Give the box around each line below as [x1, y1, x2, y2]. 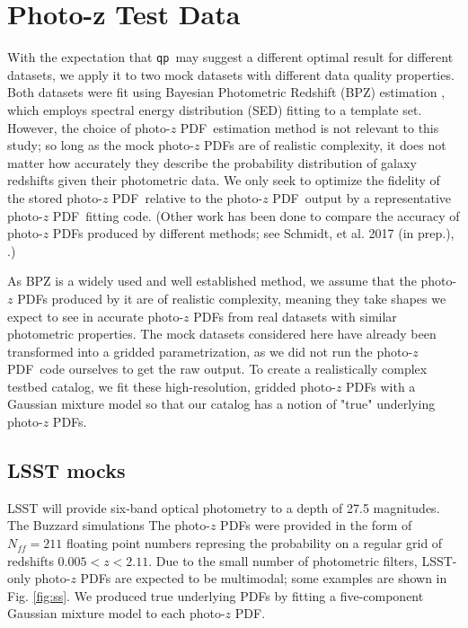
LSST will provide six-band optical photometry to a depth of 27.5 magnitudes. [7, 498, 440, 517]
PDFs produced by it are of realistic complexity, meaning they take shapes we [17, 288, 446, 307]
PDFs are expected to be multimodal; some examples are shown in [80, 569, 447, 588]
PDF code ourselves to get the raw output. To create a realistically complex [7, 359, 428, 378]
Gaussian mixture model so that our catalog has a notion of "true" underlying [7, 394, 436, 413]
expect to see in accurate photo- [7, 306, 184, 325]
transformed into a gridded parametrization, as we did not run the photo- [7, 341, 413, 360]
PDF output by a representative [272, 188, 452, 207]
